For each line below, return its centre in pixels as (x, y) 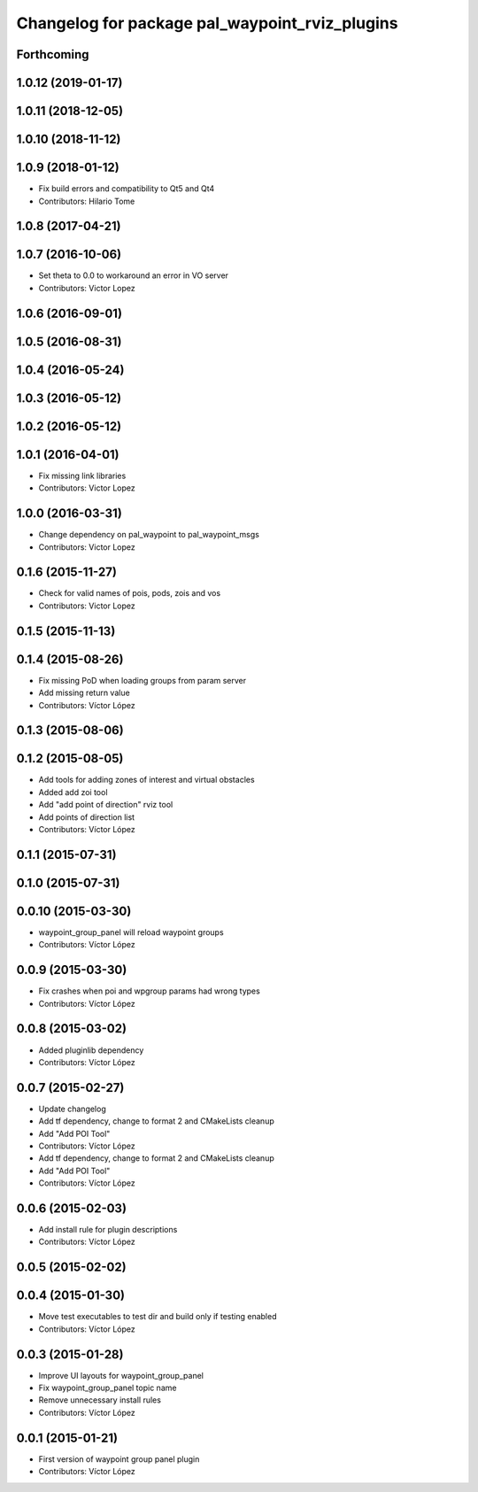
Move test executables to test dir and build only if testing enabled (158, 1317)
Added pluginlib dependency (91, 1050)
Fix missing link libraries (82, 475)
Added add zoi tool (73, 792)
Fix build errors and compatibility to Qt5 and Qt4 (127, 189)
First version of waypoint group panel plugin (119, 1459)
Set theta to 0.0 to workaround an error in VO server (134, 275)
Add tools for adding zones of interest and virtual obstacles (147, 780)
